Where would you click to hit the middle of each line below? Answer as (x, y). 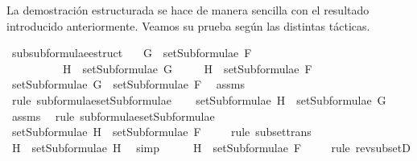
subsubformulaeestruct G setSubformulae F (132, 53)
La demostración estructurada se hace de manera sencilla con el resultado (188, 10)
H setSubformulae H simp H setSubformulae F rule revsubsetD (211, 147)
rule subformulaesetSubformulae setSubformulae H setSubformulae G (199, 99)
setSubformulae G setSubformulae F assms (128, 84)
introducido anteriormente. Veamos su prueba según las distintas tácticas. (188, 25)
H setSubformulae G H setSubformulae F (187, 68)
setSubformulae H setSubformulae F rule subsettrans (161, 132)
